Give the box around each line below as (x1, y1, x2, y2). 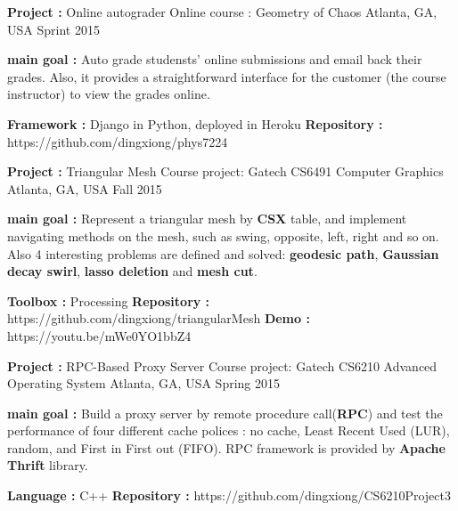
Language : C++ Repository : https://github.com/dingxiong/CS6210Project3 (7, 486, 451, 505)
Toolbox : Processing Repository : (7, 291, 210, 310)
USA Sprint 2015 (7, 20, 100, 38)
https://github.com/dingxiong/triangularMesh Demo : (7, 309, 310, 328)
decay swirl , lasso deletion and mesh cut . (7, 262, 258, 280)
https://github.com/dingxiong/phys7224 (7, 132, 228, 150)
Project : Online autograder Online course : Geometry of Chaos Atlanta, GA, (7, 3, 438, 20)
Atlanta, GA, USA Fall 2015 (7, 179, 162, 198)
